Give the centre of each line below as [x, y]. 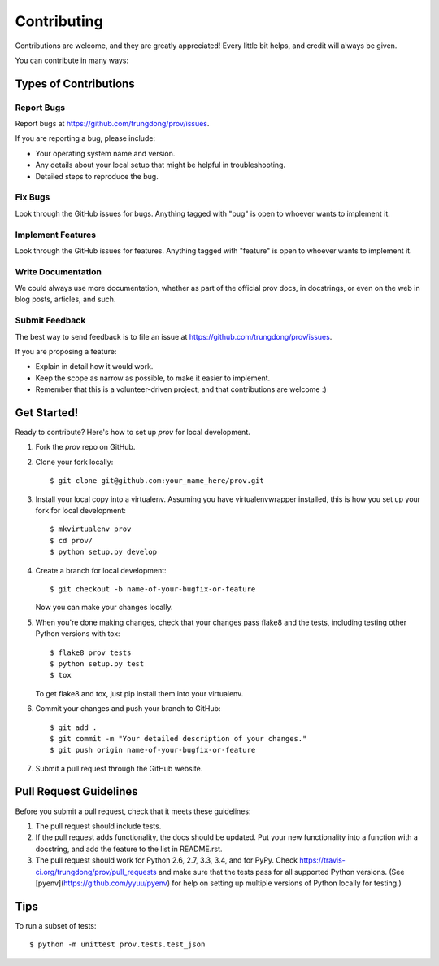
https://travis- [322, 860]
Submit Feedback [50, 320]
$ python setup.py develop [104, 552]
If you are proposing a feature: [66, 351]
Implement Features [56, 235]
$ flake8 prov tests [91, 652]
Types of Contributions [75, 83]
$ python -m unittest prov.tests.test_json [117, 944]
